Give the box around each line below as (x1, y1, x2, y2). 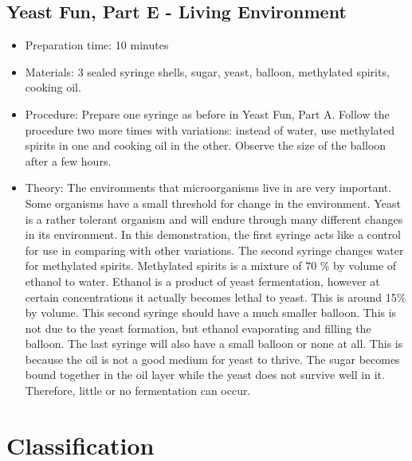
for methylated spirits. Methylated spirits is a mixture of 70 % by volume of (25, 257, 397, 274)
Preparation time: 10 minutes (25, 37, 169, 53)
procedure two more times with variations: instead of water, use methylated (25, 121, 395, 138)
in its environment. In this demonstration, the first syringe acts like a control (25, 226, 402, 243)
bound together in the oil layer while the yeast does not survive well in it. (25, 366, 385, 383)
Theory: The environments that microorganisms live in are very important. (25, 179, 392, 196)
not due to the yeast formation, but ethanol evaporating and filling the (25, 319, 371, 336)
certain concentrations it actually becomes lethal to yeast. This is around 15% (25, 288, 406, 305)
